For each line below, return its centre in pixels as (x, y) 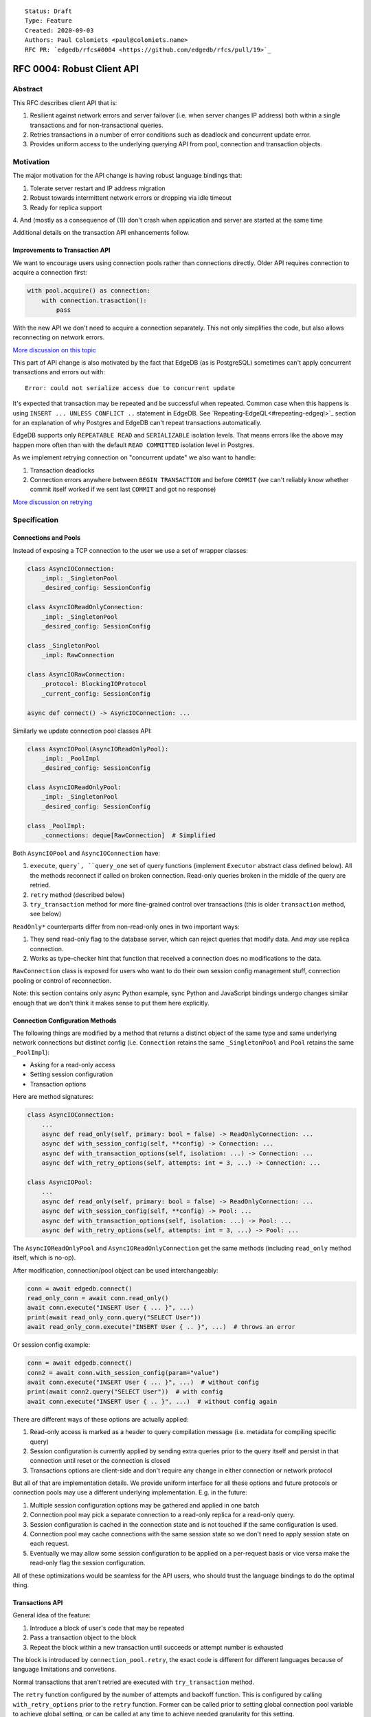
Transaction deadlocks (62, 470)
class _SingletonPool (64, 645)
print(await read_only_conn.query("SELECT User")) (114, 1317)
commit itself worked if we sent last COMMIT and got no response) (123, 489)
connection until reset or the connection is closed (100, 1461)
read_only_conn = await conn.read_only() (98, 1298)
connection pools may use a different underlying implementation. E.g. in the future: (130, 1492)
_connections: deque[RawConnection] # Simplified (128, 835)
